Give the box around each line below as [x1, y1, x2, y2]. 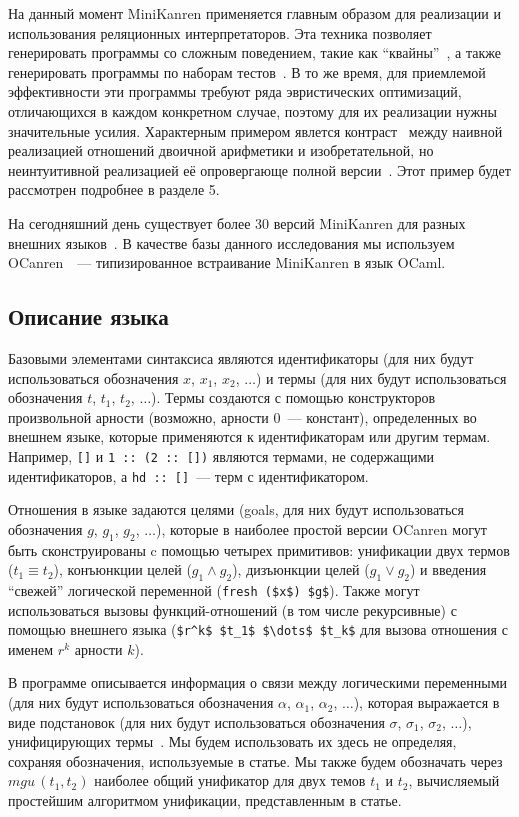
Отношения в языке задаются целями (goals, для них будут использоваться [8, 499, 465, 520]
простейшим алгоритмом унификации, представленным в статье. [8, 790, 402, 811]
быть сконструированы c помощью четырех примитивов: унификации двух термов [8, 539, 510, 560]
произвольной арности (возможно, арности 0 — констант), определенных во [8, 406, 477, 427]
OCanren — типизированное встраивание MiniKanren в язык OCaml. [8, 252, 446, 273]
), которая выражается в [353, 692, 500, 713]
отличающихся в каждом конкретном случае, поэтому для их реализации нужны [8, 100, 497, 121]
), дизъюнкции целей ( [232, 559, 370, 580]
